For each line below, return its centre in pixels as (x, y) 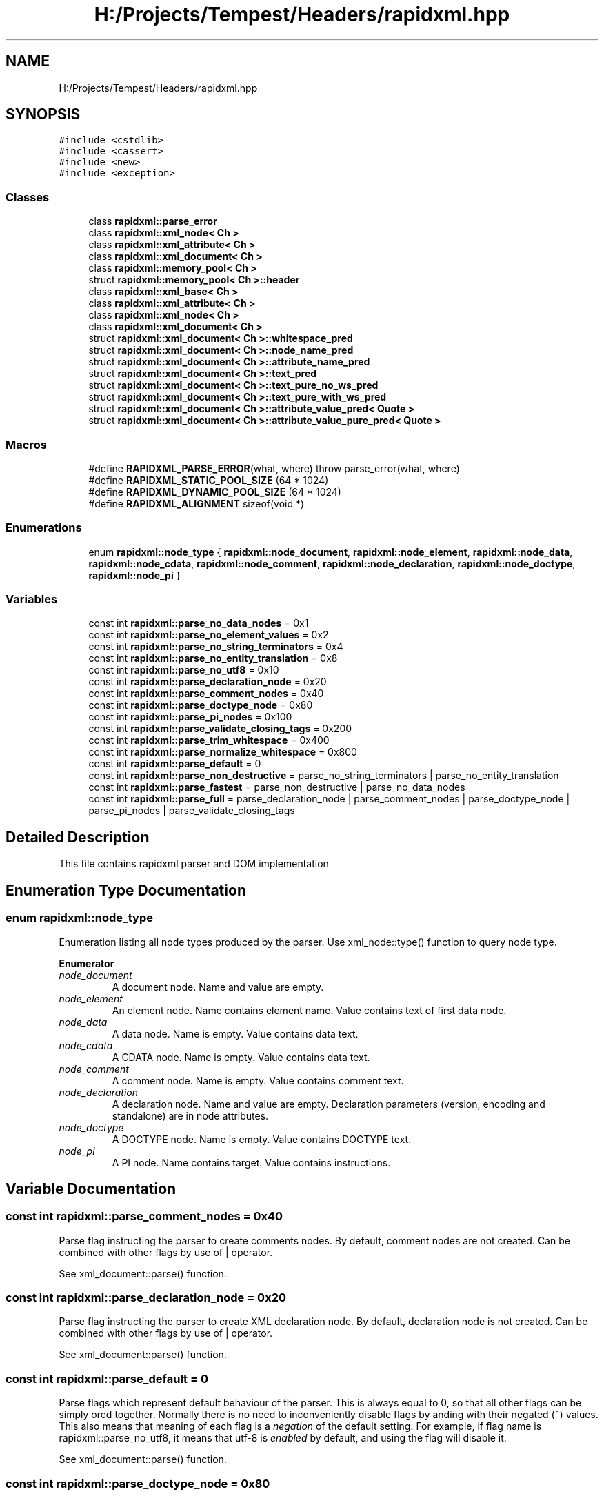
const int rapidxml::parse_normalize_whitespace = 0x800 (223, 752)
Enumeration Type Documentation (126, 890)
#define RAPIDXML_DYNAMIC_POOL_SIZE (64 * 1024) (215, 492)
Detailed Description (78, 837)
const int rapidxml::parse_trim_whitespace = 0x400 (209, 740)
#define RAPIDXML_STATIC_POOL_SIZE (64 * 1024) (209, 480)
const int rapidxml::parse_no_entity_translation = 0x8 (213, 658)
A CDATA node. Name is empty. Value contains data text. (241, 1057)
